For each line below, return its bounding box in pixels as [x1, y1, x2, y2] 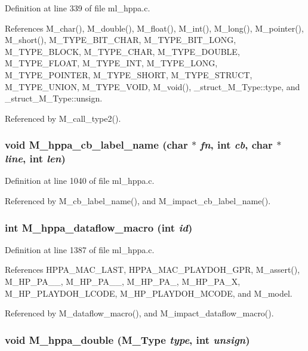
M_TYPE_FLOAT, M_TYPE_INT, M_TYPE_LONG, [5, 57, 218, 69]
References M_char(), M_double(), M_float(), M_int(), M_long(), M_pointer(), [5, 21, 304, 34]
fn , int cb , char [200, 137, 273, 152]
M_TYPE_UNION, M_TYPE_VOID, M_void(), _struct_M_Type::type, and [5, 80, 300, 93]
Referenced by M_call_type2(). [5, 112, 121, 124]
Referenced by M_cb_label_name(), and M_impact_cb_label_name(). [5, 195, 271, 207]
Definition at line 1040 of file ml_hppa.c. [5, 174, 155, 187]
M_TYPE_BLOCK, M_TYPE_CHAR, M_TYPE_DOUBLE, [5, 45, 240, 57]
